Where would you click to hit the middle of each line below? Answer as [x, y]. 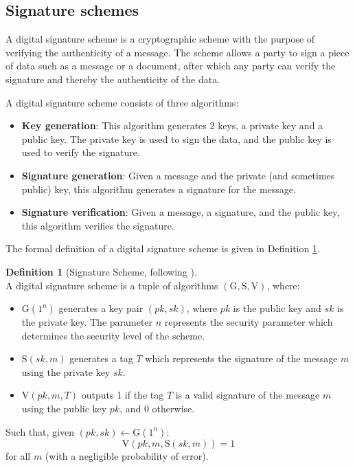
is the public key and [277, 308]
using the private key [66, 371]
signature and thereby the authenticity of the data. [113, 79]
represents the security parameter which [249, 322]
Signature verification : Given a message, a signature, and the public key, [181, 212]
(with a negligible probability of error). [127, 455]
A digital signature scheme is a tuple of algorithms [112, 285]
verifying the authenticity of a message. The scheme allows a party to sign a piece [177, 52]
